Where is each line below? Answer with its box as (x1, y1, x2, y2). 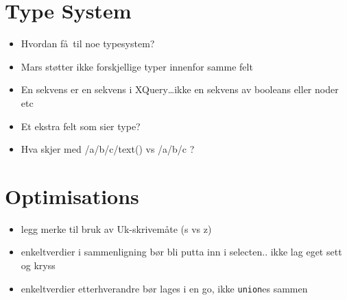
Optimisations (5, 182, 139, 210)
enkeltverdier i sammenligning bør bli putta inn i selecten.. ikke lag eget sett (21, 245, 342, 259)
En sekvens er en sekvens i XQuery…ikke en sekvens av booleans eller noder (21, 82, 339, 97)
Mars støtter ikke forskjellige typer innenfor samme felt (21, 59, 253, 73)
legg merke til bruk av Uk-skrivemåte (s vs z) (21, 221, 212, 236)
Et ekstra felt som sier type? (21, 118, 141, 133)
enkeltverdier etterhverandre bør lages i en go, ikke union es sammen (21, 281, 308, 295)
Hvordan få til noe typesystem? (21, 36, 155, 51)
